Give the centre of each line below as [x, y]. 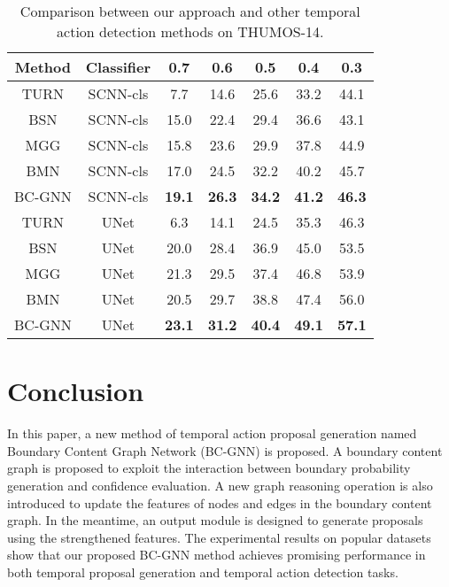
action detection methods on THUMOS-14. [190, 31]
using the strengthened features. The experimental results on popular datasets [219, 537]
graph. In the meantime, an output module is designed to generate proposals [215, 520]
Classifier [118, 67]
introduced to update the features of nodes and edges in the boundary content [220, 502]
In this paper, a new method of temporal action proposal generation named [212, 433]
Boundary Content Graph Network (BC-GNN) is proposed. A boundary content [225, 450]
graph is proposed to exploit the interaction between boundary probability [209, 468]
